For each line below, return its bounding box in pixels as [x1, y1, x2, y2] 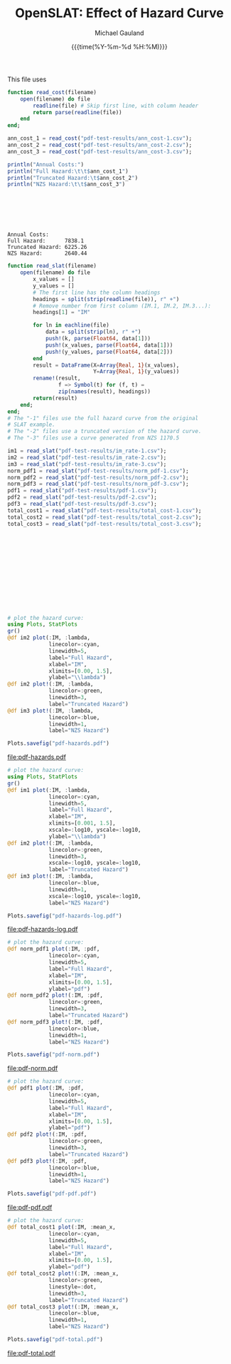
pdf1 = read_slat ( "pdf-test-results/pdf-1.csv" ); [7, 487, 158, 494]
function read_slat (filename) [7, 263, 97, 270]
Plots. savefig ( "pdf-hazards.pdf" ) [7, 740, 110, 747]
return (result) [33, 395, 78, 402]
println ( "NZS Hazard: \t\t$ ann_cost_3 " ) [7, 180, 126, 188]
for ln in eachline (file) [33, 322, 110, 329]
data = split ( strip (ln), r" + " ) [45, 328, 141, 336]
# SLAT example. [7, 421, 55, 429]
